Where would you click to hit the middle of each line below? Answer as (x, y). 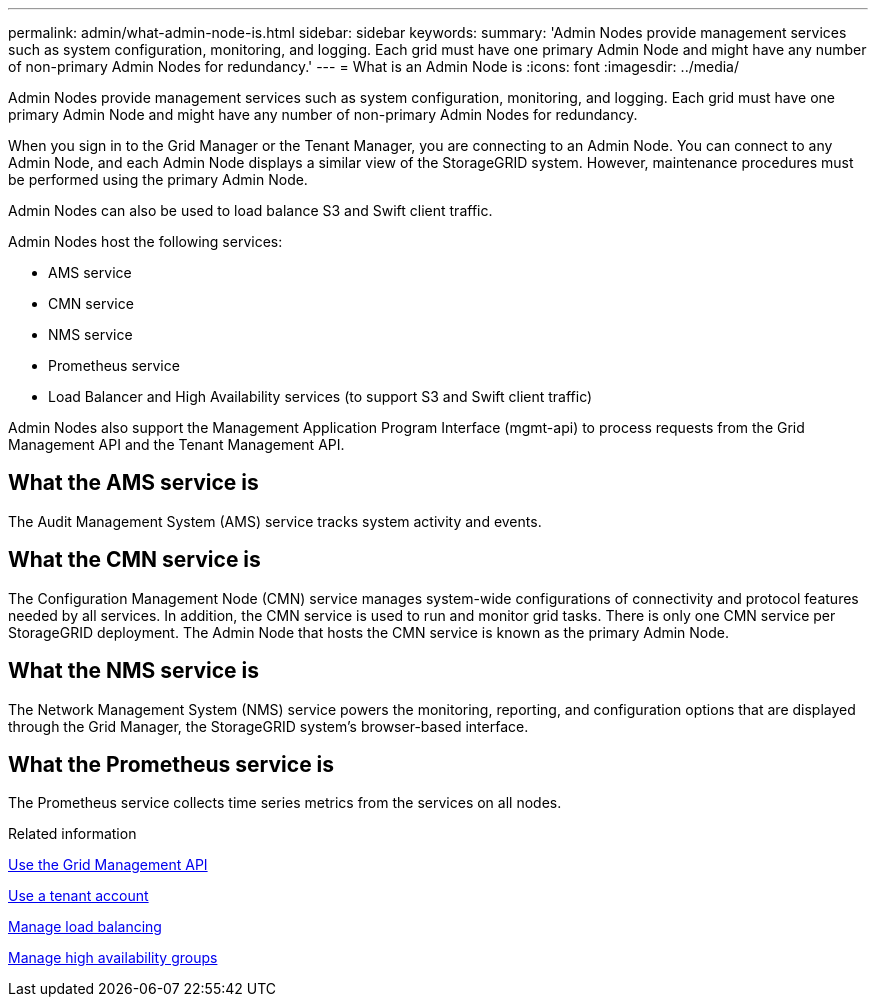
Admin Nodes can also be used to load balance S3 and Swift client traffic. (250, 210)
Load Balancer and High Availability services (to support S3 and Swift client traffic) (320, 396)
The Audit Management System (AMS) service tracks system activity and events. (275, 521)
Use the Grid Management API (108, 865)
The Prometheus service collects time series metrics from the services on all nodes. (285, 803)
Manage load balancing (85, 927)
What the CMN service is (134, 560)
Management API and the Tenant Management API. (176, 444)
